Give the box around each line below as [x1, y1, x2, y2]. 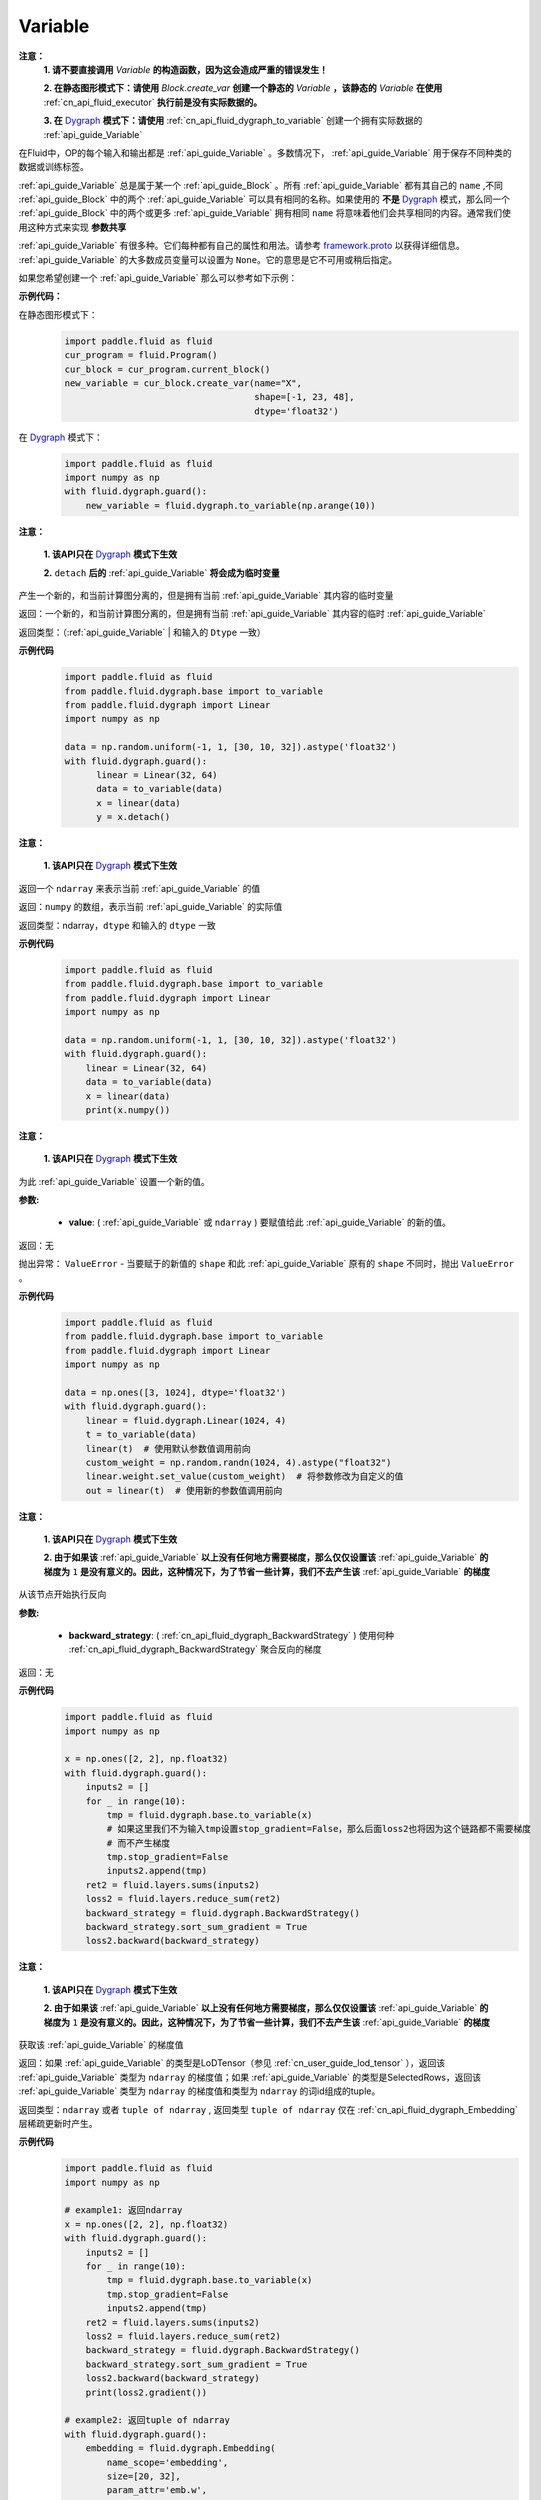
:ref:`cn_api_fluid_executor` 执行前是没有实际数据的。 [43, 96, 263, 108]
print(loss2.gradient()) [85, 2386, 208, 2398]
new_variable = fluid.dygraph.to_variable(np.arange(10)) [85, 500, 376, 511]
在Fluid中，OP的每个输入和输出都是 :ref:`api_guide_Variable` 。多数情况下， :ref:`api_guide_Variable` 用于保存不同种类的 [18, 146, 512, 159]
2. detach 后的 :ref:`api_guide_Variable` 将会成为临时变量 [43, 566, 280, 579]
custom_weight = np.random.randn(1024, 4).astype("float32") [85, 1456, 392, 1468]
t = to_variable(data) [85, 1429, 197, 1440]
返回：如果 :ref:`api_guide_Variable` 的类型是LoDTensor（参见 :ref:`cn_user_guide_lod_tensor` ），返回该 [18, 2057, 445, 2069]
